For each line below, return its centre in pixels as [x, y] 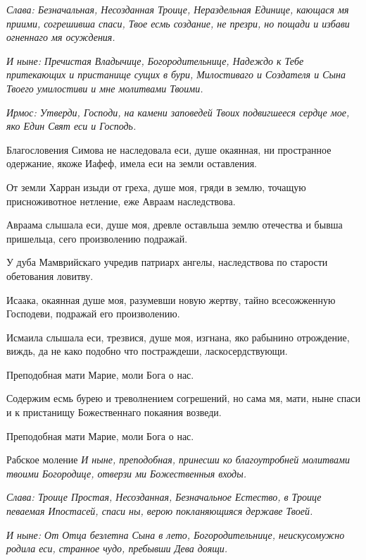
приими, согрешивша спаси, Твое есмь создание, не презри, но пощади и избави [178, 23]
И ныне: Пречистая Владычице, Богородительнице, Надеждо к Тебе [155, 60]
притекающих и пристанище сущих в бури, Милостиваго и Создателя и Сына [176, 74]
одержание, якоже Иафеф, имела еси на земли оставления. [132, 163]
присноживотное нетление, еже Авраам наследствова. [121, 201]
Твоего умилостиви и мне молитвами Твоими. [105, 88]
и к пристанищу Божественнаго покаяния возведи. [114, 412]
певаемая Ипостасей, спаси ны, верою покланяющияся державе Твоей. [160, 511]
